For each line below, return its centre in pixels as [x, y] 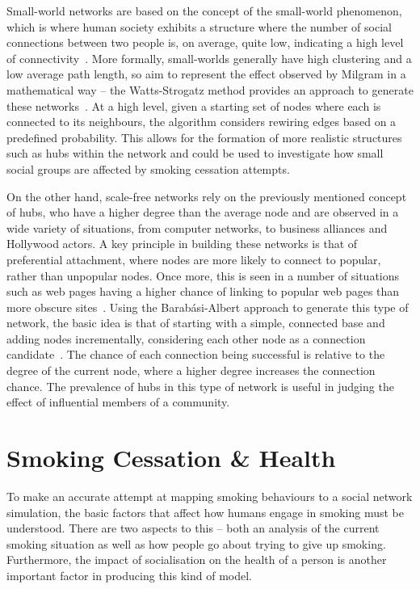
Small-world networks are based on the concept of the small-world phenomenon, [204, 11]
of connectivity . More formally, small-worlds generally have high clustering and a [209, 58]
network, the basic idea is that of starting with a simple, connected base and [196, 323]
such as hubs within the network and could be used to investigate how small [195, 153]
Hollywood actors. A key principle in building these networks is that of [182, 244]
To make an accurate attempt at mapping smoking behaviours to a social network [210, 496]
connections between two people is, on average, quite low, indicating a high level [205, 42]
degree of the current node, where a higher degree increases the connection [191, 370]
